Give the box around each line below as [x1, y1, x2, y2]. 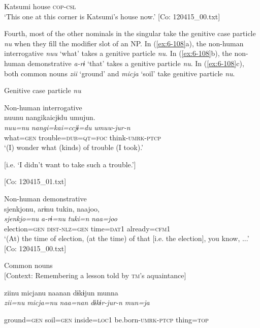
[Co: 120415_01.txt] [4, 176, 67, 187]
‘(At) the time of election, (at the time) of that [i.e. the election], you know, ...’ [4, 233, 249, 244]
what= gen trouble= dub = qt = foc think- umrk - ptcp [4, 132, 161, 142]
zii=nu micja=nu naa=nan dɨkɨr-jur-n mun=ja [4, 297, 150, 308]
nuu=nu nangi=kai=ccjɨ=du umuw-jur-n [4, 122, 131, 132]
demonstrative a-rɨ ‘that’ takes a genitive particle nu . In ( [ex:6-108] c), [27, 57, 244, 68]
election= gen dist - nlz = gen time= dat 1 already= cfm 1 [4, 223, 171, 233]
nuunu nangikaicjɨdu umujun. [4, 112, 95, 123]
